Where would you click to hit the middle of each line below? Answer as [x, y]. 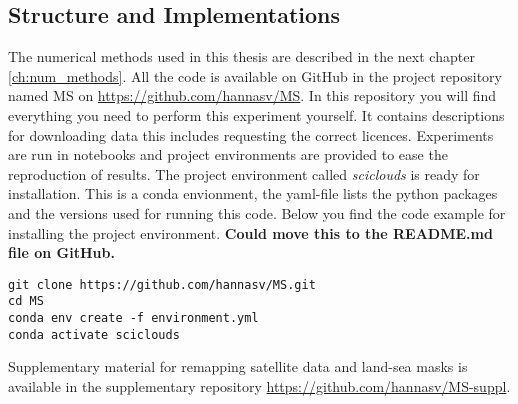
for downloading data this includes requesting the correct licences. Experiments [251, 134]
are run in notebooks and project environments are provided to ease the [228, 154]
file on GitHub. [61, 252]
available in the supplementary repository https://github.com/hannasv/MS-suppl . [259, 385]
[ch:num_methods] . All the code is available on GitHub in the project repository [255, 75]
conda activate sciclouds [94, 334]
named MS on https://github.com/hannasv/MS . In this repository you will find [252, 95]
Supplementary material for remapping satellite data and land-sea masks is [238, 366]
